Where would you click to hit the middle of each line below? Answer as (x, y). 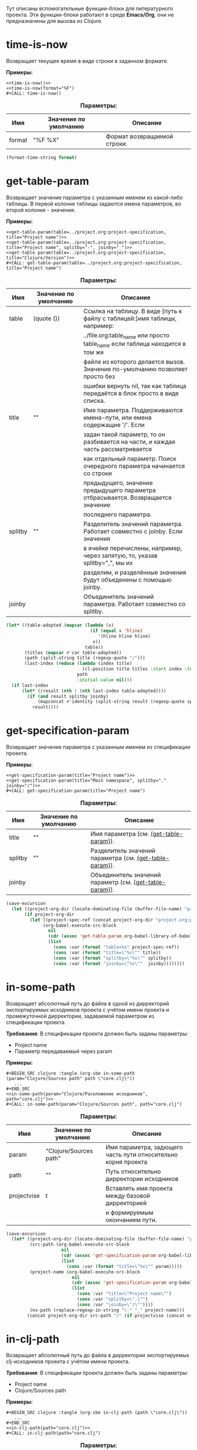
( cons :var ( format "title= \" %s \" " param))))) (124, 1266)
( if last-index (30, 685)
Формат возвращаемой (140, 136)
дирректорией (126, 1203)
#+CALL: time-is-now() (34, 93)
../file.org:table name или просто (126, 336)
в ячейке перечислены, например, (133, 549)
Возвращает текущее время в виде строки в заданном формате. (87, 60)
